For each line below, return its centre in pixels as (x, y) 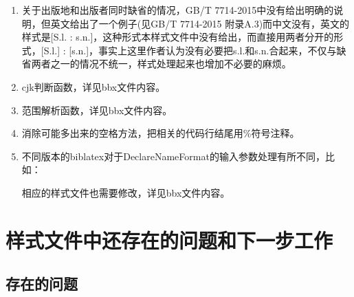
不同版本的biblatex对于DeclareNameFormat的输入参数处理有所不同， (173, 156)
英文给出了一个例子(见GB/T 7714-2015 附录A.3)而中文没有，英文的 (200, 23)
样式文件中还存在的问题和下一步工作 (169, 240)
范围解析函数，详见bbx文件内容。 (97, 110)
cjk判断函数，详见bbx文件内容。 (93, 86)
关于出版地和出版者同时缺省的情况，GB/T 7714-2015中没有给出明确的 (178, 10)
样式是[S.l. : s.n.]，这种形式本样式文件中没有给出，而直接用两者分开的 (178, 37)
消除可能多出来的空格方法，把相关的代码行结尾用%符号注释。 (161, 133)
